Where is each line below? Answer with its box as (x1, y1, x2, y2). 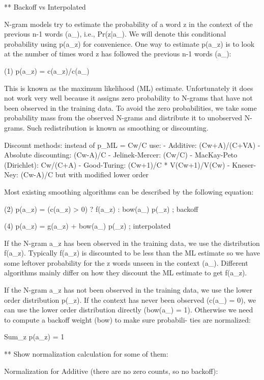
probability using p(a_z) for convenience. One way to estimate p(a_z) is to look (4, 38, 255, 49)
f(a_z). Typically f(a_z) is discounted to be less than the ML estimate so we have (4, 247, 260, 258)
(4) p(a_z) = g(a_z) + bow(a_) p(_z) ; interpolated (4, 220, 171, 231)
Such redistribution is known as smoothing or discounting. (27, 122, 209, 133)
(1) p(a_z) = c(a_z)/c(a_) (4, 65, 90, 76)
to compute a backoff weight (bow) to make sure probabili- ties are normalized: (4, 314, 251, 325)
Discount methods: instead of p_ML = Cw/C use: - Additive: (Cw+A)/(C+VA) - (4, 139, 260, 150)
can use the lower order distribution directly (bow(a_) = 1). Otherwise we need (4, 304, 253, 315)
